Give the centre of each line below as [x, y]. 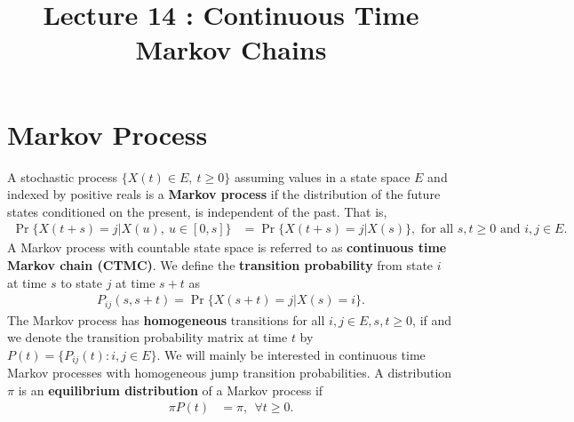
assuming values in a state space [322, 176]
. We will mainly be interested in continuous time [291, 354]
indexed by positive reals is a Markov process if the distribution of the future [224, 194]
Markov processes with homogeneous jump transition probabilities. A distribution [230, 373]
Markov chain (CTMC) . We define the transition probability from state [220, 264]
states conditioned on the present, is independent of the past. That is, [197, 211]
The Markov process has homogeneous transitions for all [166, 319]
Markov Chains [231, 49]
